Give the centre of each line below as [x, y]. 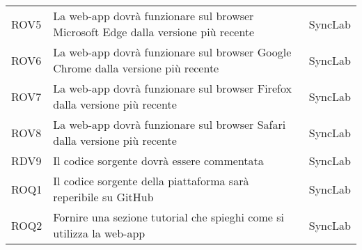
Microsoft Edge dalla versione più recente [154, 32]
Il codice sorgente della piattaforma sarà [151, 181]
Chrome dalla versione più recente [136, 68]
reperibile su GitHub [103, 197]
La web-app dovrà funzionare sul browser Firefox [172, 88]
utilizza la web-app [99, 233]
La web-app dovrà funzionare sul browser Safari [170, 124]
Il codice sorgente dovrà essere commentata [158, 161]
